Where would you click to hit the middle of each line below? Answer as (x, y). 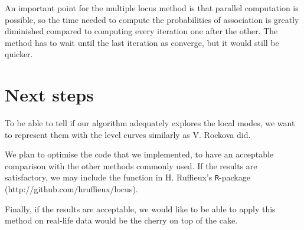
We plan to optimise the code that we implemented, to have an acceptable (139, 154)
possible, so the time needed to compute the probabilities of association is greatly (152, 19)
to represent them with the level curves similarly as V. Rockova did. (128, 134)
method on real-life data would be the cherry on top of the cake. (121, 220)
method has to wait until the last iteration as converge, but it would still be (142, 42)
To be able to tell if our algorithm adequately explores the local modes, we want (150, 123)
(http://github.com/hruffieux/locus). (71, 189)
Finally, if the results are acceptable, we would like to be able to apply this (140, 208)
